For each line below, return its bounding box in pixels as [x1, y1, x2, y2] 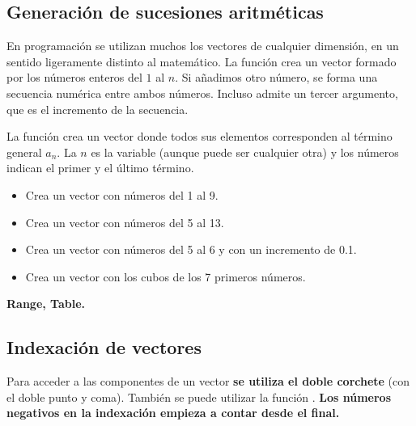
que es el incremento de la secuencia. [6, 100, 189, 117]
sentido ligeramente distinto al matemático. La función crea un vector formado [6, 53, 397, 70]
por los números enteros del [6, 69, 142, 86]
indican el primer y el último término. [6, 159, 194, 176]
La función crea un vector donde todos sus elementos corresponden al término [6, 128, 393, 145]
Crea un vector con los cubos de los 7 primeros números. [25, 268, 306, 285]
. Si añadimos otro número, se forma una [175, 69, 378, 86]
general [6, 143, 42, 160]
